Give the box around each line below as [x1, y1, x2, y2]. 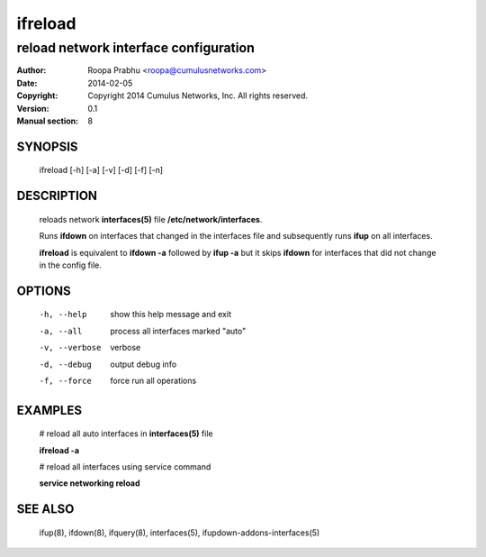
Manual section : [16, 115, 79, 126]
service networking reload [39, 478, 140, 489]
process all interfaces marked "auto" [110, 325, 247, 336]
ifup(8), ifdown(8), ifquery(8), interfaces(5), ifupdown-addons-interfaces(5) [39, 527, 320, 538]
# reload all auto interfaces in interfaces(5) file [39, 428, 213, 439]
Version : [16, 103, 49, 114]
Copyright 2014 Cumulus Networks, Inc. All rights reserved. [87, 90, 309, 101]
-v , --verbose [39, 342, 102, 353]
